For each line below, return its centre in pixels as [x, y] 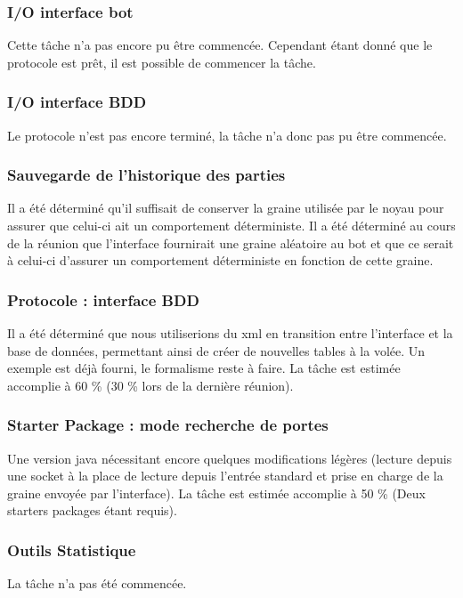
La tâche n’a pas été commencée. [97, 583]
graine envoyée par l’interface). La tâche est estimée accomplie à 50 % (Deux [216, 493]
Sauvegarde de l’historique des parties [146, 175]
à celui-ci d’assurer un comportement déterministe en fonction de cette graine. [220, 260]
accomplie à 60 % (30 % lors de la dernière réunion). [150, 385]
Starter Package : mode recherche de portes [168, 425]
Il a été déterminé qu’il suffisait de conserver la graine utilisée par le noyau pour [226, 208]
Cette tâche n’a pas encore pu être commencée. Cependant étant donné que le [220, 45]
